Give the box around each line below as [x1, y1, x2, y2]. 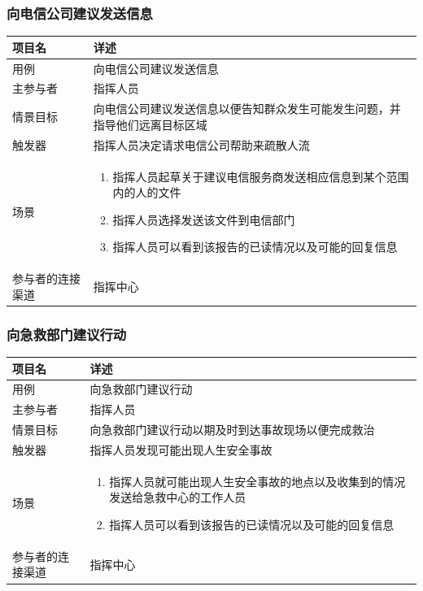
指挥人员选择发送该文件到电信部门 [112, 211, 295, 228]
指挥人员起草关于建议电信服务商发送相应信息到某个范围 [112, 167, 409, 185]
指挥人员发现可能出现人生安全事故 [89, 441, 273, 458]
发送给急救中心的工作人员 [109, 489, 246, 506]
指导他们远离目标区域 [93, 115, 207, 133]
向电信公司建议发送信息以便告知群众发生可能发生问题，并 [93, 100, 401, 117]
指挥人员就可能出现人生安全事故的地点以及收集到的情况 [109, 472, 406, 489]
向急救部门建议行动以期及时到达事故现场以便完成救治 [89, 421, 375, 438]
